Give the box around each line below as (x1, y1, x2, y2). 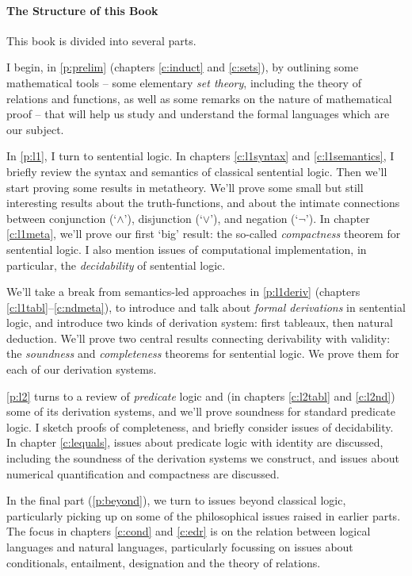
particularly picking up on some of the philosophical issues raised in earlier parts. (6, 507, 401, 524)
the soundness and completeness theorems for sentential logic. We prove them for (6, 345, 399, 362)
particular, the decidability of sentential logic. (6, 256, 226, 273)
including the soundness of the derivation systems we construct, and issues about (6, 450, 399, 467)
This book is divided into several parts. (6, 32, 196, 48)
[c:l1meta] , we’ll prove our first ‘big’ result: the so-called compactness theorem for (6, 225, 401, 242)
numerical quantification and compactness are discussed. (6, 465, 280, 482)
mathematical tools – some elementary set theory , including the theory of (6, 74, 361, 90)
